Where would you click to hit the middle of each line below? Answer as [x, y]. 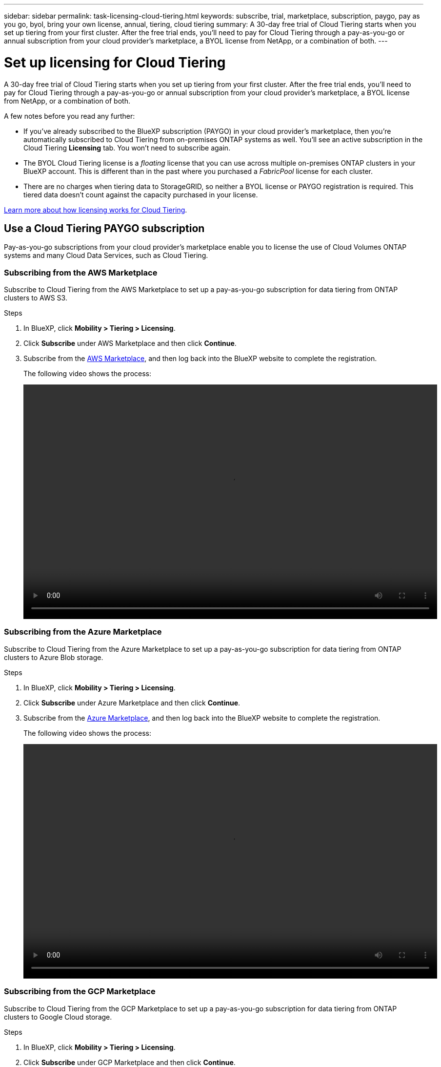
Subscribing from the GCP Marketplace [80, 992]
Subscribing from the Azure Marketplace [83, 632]
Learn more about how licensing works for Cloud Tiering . [96, 210]
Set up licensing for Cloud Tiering [115, 62]
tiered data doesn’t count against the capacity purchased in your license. [141, 194]
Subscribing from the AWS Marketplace [81, 272]
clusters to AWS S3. [36, 298]
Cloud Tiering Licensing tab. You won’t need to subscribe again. [127, 148]
